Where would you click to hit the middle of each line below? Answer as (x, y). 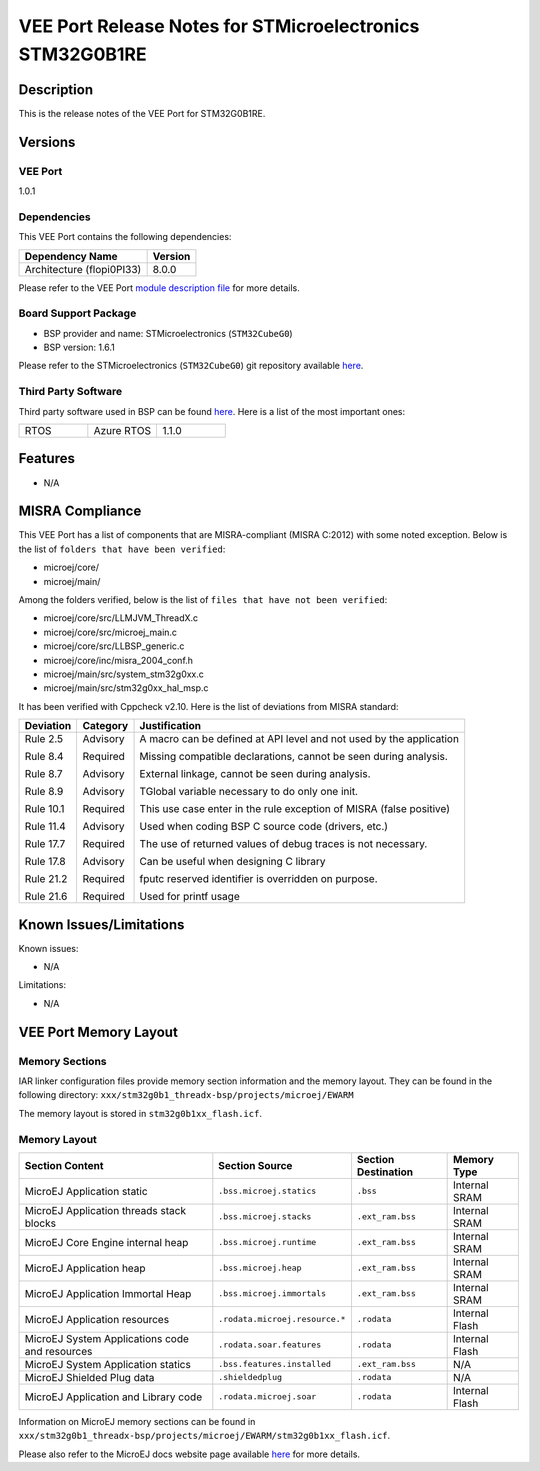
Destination (385, 1172)
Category (105, 726)
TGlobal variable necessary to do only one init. (249, 792)
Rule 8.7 (44, 774)
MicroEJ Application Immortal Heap (108, 1293)
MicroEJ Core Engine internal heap (106, 1242)
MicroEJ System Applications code (107, 1338)
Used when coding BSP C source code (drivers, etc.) (264, 827)
